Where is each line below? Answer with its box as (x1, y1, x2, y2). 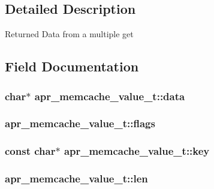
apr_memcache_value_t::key (64, 143, 210, 158)
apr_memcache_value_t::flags (5, 116, 155, 131)
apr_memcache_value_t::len (5, 171, 148, 186)
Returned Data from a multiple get (5, 28, 134, 40)
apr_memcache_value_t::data (34, 88, 185, 103)
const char (5, 143, 56, 158)
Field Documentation (5, 57, 139, 76)
